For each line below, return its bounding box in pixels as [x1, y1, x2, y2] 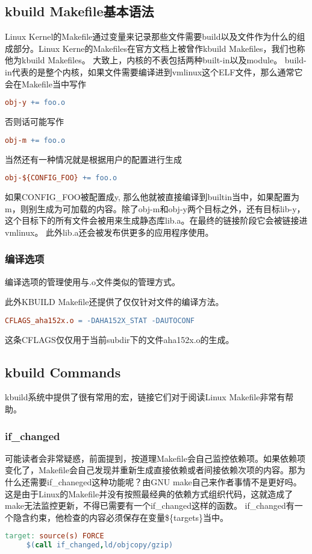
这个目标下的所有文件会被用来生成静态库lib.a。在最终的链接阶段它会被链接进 [5, 214, 308, 227]
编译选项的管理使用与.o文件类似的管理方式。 [5, 275, 180, 288]
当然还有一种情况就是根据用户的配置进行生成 [5, 153, 182, 165]
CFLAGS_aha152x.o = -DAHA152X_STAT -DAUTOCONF [5, 316, 195, 325]
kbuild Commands [5, 362, 121, 381]
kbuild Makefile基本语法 [5, 2, 154, 20]
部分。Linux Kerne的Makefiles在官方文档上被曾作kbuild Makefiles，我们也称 [13, 42, 305, 54]
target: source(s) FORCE [5, 532, 104, 541]
